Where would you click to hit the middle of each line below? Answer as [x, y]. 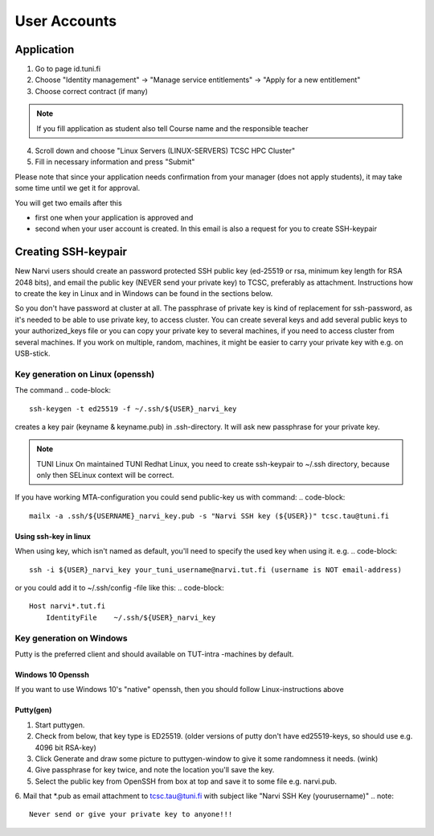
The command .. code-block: [63, 390]
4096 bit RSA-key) [66, 747]
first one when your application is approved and [114, 217]
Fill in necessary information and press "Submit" [115, 162]
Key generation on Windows [71, 638]
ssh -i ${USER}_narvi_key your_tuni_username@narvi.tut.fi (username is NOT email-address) [215, 570]
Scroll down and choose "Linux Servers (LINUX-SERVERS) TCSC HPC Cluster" [165, 151]
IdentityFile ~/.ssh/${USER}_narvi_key [131, 617]
